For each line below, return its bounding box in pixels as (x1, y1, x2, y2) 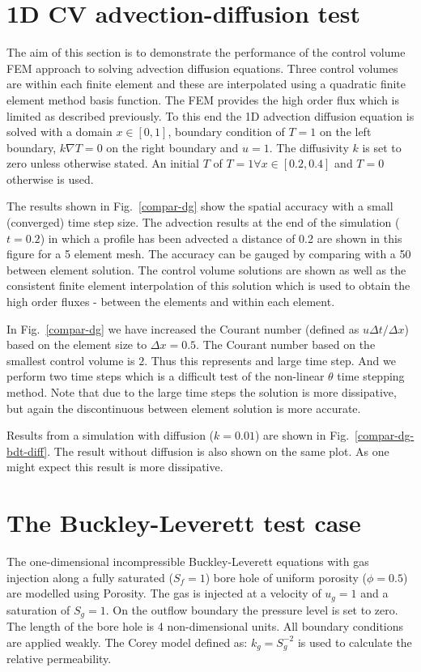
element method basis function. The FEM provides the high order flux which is (6, 91, 400, 108)
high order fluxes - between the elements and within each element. (6, 293, 335, 310)
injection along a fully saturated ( (6, 568, 173, 585)
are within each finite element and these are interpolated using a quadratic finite (6, 75, 406, 92)
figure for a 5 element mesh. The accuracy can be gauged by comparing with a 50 (6, 245, 411, 262)
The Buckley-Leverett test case (6, 506, 361, 539)
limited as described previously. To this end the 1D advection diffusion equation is (6, 107, 415, 124)
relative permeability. (6, 650, 112, 667)
